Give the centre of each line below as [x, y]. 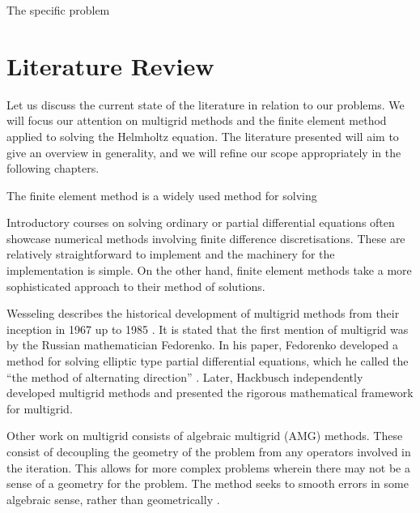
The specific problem [58, 10]
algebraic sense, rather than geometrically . [113, 499]
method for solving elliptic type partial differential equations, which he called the [208, 361]
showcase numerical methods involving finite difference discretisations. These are [206, 238]
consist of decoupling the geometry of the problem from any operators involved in [209, 451]
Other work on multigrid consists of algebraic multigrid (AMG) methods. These [205, 436]
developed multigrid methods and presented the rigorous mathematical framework [210, 393]
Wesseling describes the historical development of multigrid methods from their [203, 313]
